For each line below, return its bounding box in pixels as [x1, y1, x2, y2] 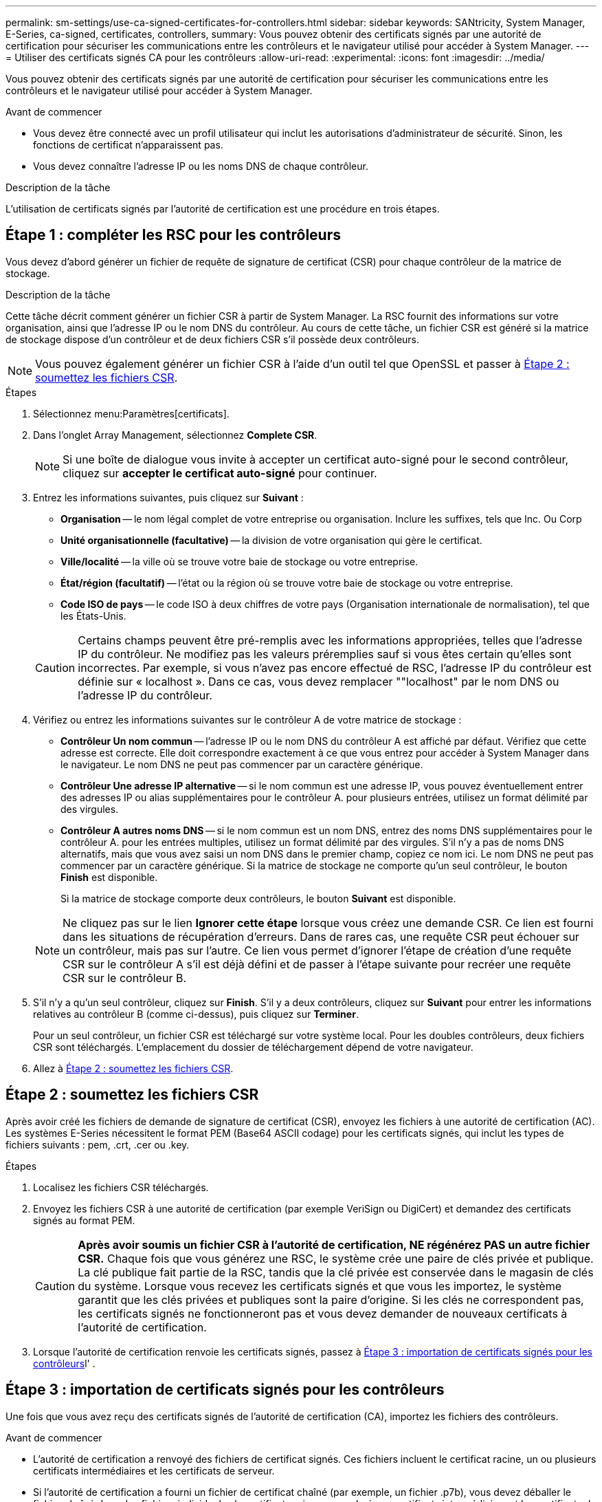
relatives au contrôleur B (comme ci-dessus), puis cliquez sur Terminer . [33, 1008, 359, 1020]
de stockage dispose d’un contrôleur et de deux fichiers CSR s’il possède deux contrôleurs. [5, 333, 420, 345]
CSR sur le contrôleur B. [63, 970, 186, 985]
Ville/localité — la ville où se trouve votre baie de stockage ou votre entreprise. [60, 555, 419, 567]
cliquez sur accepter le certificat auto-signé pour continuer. [63, 466, 377, 480]
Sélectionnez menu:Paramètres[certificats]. [33, 407, 230, 420]
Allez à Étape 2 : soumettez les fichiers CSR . [33, 1062, 234, 1074]
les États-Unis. [60, 609, 126, 622]
